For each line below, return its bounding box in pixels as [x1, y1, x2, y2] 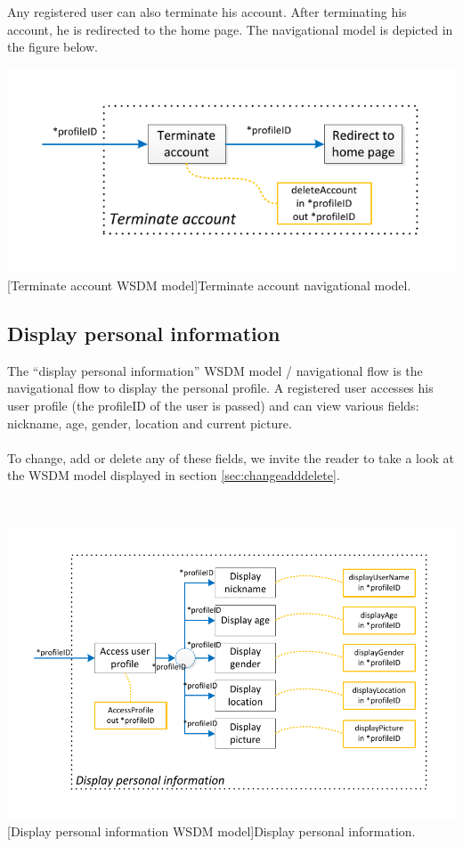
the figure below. [7, 37, 98, 56]
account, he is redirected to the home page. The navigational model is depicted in [7, 20, 453, 38]
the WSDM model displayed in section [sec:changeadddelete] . [7, 466, 340, 485]
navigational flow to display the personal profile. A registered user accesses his [7, 379, 434, 397]
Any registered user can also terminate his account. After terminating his [7, 3, 407, 20]
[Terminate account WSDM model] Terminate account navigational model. [7, 275, 411, 294]
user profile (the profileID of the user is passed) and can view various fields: [7, 395, 419, 414]
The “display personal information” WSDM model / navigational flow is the [7, 361, 423, 379]
